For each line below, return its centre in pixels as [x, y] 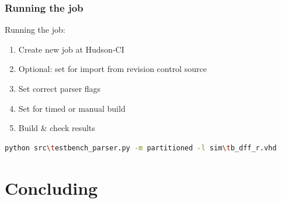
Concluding [51, 187]
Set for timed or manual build [72, 108]
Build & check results [57, 128]
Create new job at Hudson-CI [71, 49]
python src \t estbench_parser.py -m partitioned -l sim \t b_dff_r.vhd [141, 148]
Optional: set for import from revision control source [112, 69]
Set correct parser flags [60, 88]
